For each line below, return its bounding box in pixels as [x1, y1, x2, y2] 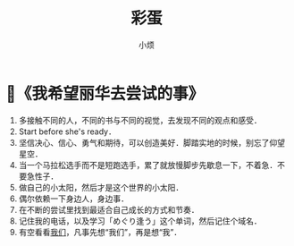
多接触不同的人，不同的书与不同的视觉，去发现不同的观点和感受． [18, 115, 262, 125]
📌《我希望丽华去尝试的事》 [5, 83, 205, 104]
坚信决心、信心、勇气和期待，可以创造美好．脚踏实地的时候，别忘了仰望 [18, 137, 285, 148]
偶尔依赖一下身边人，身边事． [18, 193, 129, 204]
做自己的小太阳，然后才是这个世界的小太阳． [18, 182, 184, 192]
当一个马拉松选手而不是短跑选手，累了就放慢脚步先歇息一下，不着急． [18, 159, 278, 170]
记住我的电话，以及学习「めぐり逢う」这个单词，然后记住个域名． [18, 216, 262, 226]
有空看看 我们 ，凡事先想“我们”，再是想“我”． [18, 226, 182, 237]
